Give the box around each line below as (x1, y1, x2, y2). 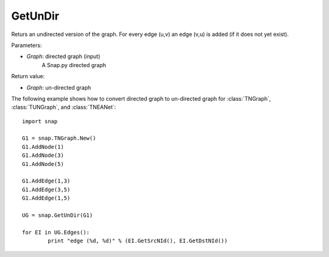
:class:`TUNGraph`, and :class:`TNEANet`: (11, 104, 116, 111)
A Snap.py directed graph (41, 61, 107, 68)
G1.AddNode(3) (22, 152, 64, 159)
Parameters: (11, 42, 42, 49)
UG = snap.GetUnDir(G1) (22, 211, 93, 219)
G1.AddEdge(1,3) (22, 178, 71, 184)
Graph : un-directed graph (26, 84, 91, 91)
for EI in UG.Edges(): (22, 229, 90, 236)
